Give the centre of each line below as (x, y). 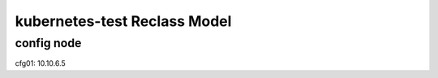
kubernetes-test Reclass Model (123, 21)
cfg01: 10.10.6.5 (41, 63)
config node (48, 43)
